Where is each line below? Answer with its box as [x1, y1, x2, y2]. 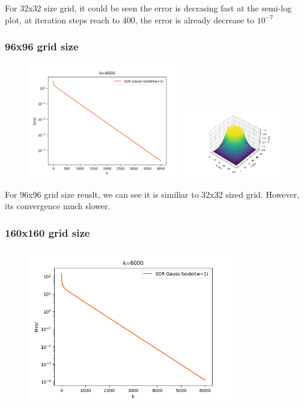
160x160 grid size [5, 225, 90, 240]
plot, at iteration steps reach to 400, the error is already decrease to [5, 13, 255, 26]
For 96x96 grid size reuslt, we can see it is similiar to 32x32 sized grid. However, [5, 188, 300, 200]
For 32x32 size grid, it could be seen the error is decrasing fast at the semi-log [5, 2, 292, 14]
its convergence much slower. [5, 200, 111, 212]
